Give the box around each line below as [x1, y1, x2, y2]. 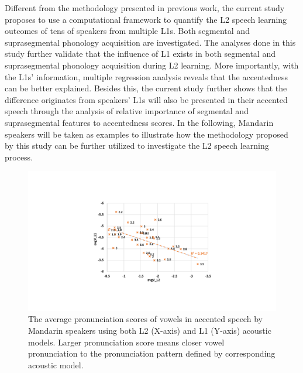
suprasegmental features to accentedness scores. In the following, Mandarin [5, 116, 274, 128]
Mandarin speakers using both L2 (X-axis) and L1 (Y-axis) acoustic [28, 324, 271, 336]
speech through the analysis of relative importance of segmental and [5, 105, 249, 117]
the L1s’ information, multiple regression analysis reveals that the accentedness [5, 70, 288, 83]
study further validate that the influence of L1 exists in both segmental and [5, 47, 276, 60]
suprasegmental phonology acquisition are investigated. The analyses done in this [5, 36, 296, 48]
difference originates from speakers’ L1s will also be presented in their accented [5, 93, 288, 105]
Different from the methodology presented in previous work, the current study [5, 2, 285, 13]
